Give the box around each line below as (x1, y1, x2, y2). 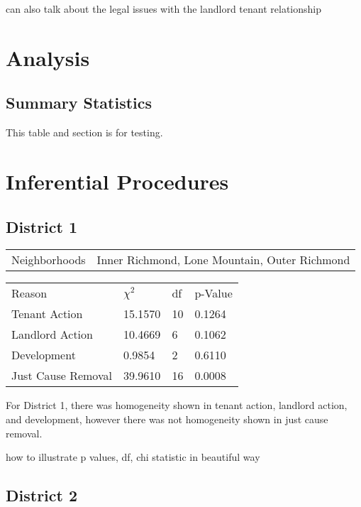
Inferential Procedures (6, 166, 229, 195)
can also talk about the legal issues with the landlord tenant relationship (6, 1, 321, 16)
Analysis (6, 43, 90, 72)
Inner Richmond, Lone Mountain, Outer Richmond (96, 251, 350, 268)
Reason (11, 285, 48, 302)
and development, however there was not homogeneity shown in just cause (6, 411, 328, 426)
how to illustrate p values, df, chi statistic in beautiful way (6, 449, 260, 464)
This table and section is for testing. (6, 125, 163, 140)
